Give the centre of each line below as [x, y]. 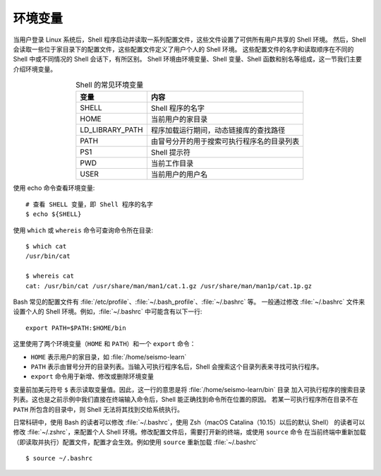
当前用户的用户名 [179, 174]
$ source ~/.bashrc [59, 458]
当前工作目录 [172, 164]
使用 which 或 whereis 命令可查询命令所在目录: [83, 230]
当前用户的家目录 [179, 119]
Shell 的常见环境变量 [109, 85]
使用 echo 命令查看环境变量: [54, 188]
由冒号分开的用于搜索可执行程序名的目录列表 [225, 141]
